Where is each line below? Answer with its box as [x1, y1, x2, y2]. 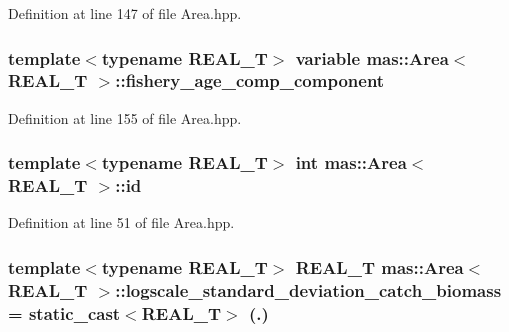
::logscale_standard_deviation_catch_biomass [115, 277, 502, 302]
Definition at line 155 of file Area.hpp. [8, 107, 242, 128]
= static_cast [8, 300, 121, 325]
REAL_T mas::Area [295, 254, 464, 279]
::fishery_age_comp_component [115, 68, 385, 93]
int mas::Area [295, 150, 407, 175]
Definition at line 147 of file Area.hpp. [8, 3, 242, 23]
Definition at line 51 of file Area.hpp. [8, 212, 235, 233]
